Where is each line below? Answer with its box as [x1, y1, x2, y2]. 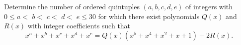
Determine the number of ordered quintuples [4, 1, 140, 11]
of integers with [185, 1, 233, 11]
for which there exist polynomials [98, 11, 200, 21]
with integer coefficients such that [27, 21, 131, 31]
